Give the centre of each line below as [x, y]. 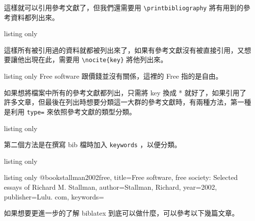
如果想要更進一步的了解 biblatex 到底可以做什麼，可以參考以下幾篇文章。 [121, 213]
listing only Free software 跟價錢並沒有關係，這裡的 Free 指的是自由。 [113, 76]
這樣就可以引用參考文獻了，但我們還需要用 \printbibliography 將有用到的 [124, 7]
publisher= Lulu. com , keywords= [54, 196]
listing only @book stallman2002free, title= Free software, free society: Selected [121, 177]
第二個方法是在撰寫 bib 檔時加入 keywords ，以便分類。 [93, 144]
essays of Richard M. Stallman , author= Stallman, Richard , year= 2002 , [111, 187]
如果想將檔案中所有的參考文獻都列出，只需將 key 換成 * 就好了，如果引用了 [125, 92]
